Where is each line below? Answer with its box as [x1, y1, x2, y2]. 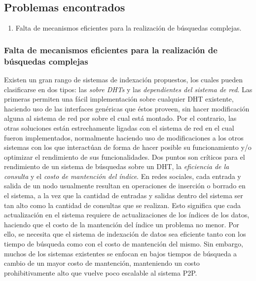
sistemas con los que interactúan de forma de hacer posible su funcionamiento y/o [4, 142, 252, 152]
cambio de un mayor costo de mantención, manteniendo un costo [4, 258, 200, 268]
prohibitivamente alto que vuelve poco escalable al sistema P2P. [4, 267, 197, 278]
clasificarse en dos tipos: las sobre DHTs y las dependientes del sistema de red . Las [4, 84, 253, 94]
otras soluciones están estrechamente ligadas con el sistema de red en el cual [4, 122, 234, 133]
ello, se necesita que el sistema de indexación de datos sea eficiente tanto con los [4, 229, 246, 239]
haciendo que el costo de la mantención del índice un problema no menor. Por [4, 219, 239, 229]
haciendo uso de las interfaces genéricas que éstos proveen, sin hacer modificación [4, 103, 250, 113]
